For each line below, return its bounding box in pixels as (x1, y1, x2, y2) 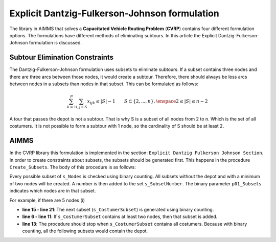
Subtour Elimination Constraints (9, 53, 114, 62)
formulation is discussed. (29, 40, 82, 46)
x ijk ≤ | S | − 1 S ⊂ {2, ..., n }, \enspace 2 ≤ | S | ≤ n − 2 (87, 99, 208, 105)
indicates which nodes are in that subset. (9, 188, 96, 194)
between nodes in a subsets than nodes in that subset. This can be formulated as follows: (9, 81, 199, 87)
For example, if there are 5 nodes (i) (9, 197, 85, 203)
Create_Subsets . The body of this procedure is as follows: (9, 164, 136, 170)
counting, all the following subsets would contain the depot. (22, 228, 148, 234)
